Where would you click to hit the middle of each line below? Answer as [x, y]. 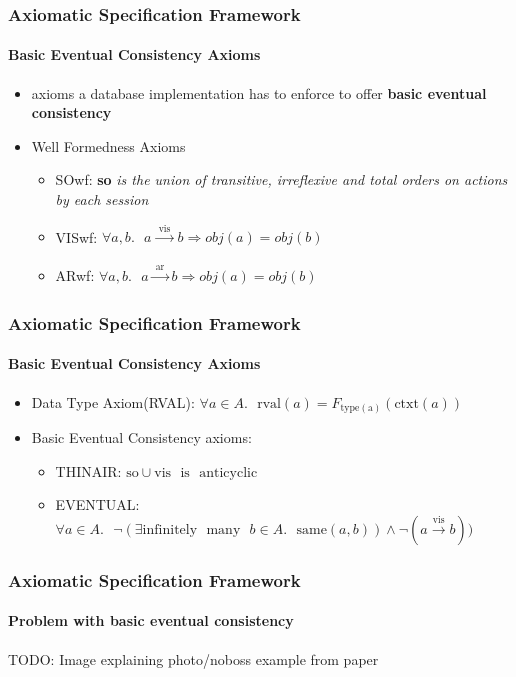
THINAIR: [88, 470]
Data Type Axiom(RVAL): [113, 401]
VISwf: [76, 236]
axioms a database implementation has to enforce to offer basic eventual [259, 92]
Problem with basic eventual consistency [151, 620]
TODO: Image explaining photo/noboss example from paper [193, 658]
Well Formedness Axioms [108, 145]
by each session [102, 199]
